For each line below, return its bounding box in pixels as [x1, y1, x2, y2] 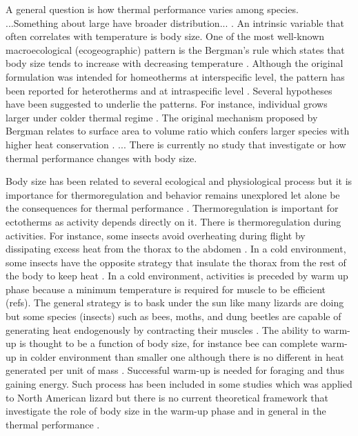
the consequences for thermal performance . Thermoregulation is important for [6, 201, 339, 215]
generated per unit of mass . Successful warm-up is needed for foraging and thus [6, 363, 345, 377]
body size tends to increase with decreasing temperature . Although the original [6, 56, 344, 70]
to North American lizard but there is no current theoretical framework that [6, 390, 328, 404]
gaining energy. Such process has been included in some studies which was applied [6, 377, 352, 391]
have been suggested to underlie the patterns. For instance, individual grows [6, 97, 328, 111]
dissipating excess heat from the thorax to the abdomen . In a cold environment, [6, 241, 346, 256]
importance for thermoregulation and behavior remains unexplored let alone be [6, 187, 340, 201]
